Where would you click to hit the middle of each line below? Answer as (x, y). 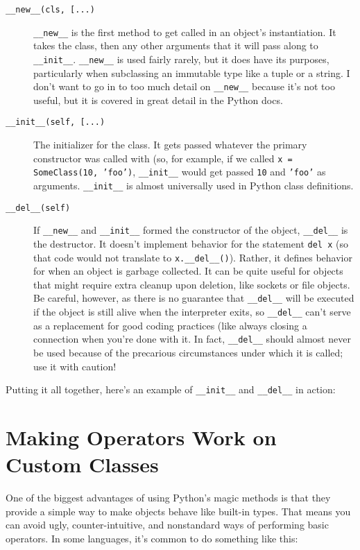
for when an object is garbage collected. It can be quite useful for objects (188, 271)
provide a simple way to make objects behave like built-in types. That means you (178, 511)
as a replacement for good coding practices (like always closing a (170, 325)
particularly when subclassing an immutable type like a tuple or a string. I (192, 72)
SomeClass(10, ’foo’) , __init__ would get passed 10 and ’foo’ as (180, 172)
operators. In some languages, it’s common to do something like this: (152, 538)
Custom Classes (82, 464)
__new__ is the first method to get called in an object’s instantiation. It (185, 32)
